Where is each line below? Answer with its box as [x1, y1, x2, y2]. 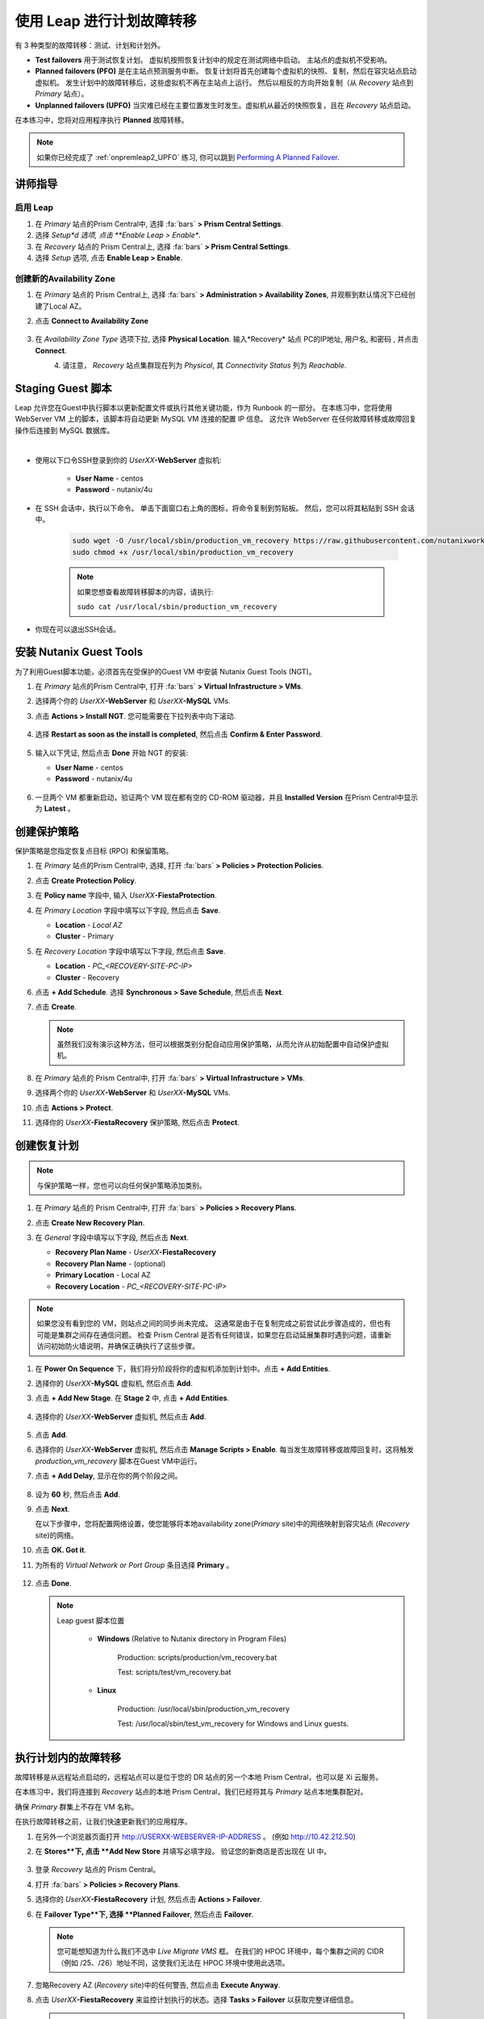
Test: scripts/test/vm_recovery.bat [117, 1667, 232, 1677]
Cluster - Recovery [55, 972, 120, 982]
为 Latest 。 [35, 804, 76, 813]
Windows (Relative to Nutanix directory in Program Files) [97, 1634, 287, 1643]
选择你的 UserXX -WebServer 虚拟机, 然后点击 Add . [35, 1412, 207, 1421]
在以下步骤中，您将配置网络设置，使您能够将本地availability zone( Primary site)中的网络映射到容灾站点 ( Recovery [35, 1519, 411, 1529]
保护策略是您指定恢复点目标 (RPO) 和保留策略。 [15, 846, 173, 855]
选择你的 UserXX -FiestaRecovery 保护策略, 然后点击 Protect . [35, 1118, 240, 1127]
